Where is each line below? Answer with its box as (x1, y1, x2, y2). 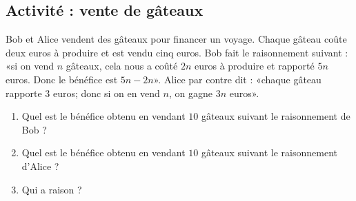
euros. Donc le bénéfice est (6, 72, 118, 86)
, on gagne (168, 85, 212, 100)
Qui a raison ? (21, 182, 82, 196)
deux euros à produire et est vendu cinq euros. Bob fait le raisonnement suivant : (6, 45, 348, 59)
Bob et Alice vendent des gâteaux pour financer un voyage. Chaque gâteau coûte (6, 32, 347, 46)
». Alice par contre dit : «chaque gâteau (153, 72, 322, 86)
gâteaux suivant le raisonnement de (201, 109, 350, 123)
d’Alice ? (21, 158, 59, 173)
